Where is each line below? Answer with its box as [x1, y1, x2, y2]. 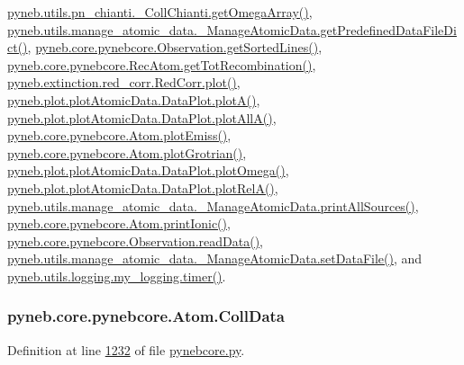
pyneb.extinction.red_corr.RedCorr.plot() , [7, 73, 241, 92]
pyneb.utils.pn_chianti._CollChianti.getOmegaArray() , [7, 3, 313, 21]
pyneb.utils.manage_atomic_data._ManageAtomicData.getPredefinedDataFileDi [7, 20, 457, 39]
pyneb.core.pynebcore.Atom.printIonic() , [7, 214, 231, 233]
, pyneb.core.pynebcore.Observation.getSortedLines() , [27, 38, 323, 57]
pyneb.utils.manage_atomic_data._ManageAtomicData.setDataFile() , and [7, 249, 423, 268]
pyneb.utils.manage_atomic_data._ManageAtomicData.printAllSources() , [7, 196, 419, 215]
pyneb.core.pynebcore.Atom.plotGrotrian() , [7, 143, 247, 162]
